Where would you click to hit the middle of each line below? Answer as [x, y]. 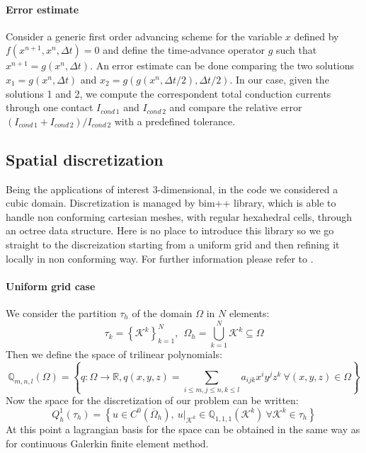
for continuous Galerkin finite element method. [107, 443]
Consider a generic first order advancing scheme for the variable [144, 36]
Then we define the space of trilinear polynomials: [114, 354]
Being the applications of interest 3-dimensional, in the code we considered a [172, 189]
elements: [249, 312]
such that [296, 50]
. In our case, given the [279, 79]
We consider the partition [61, 312]
